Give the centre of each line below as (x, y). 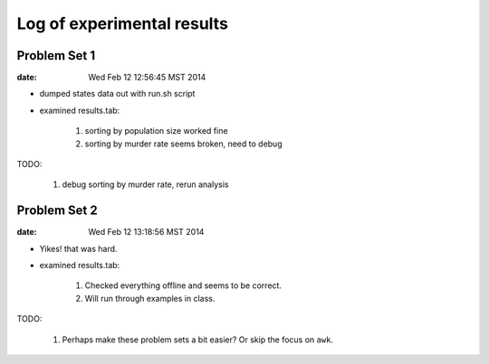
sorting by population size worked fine (156, 131)
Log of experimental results (122, 23)
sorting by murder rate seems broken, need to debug (183, 144)
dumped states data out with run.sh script (117, 94)
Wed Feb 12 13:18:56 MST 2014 (146, 232)
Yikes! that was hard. (78, 248)
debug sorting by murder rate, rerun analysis (145, 184)
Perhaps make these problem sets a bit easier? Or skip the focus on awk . (198, 340)
